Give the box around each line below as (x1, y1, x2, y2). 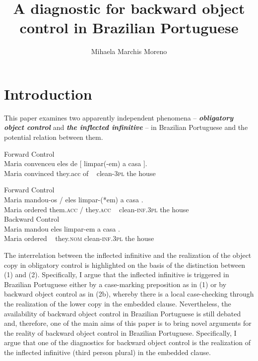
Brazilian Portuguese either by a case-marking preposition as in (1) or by (4, 279, 227, 289)
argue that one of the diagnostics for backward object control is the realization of (4, 337, 251, 348)
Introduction (4, 83, 92, 104)
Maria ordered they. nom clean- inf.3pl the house (4, 233, 154, 243)
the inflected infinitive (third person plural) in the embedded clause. (4, 347, 211, 357)
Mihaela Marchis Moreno (91, 46, 167, 57)
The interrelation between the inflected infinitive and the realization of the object (4, 249, 252, 260)
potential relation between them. (4, 132, 103, 142)
